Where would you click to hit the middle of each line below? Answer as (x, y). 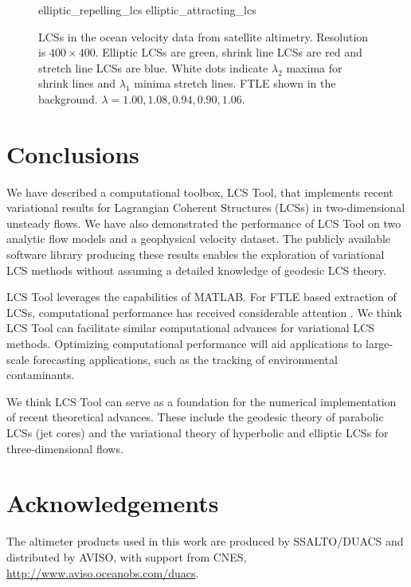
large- (379, 344)
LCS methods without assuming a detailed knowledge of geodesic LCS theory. (197, 270)
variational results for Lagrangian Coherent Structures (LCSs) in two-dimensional (206, 207)
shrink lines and (77, 83)
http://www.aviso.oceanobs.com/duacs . (103, 572)
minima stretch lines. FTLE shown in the (235, 83)
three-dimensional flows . (65, 448)
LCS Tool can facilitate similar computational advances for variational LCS (190, 328)
